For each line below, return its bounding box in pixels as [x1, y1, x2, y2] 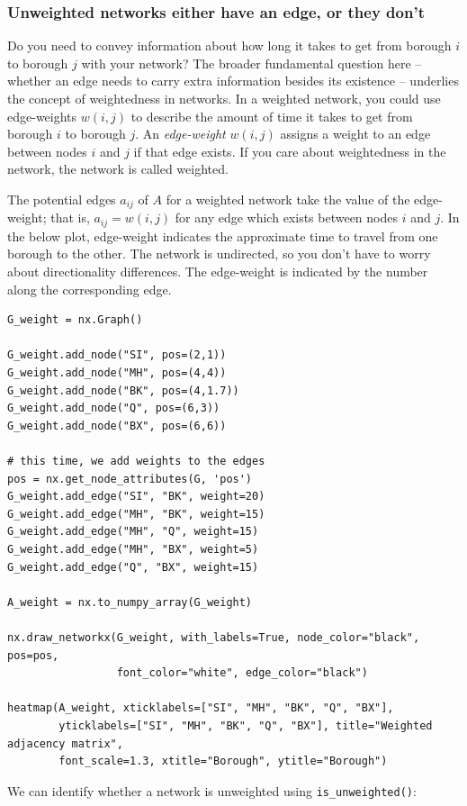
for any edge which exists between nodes [175, 208, 399, 227]
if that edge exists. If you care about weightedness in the [133, 141, 446, 160]
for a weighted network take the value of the [166, 189, 410, 208]
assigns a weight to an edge [280, 124, 431, 143]
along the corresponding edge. [7, 279, 172, 298]
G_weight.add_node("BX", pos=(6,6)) [7, 419, 227, 432]
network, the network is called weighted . [7, 159, 229, 178]
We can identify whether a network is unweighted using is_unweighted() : [7, 781, 417, 800]
